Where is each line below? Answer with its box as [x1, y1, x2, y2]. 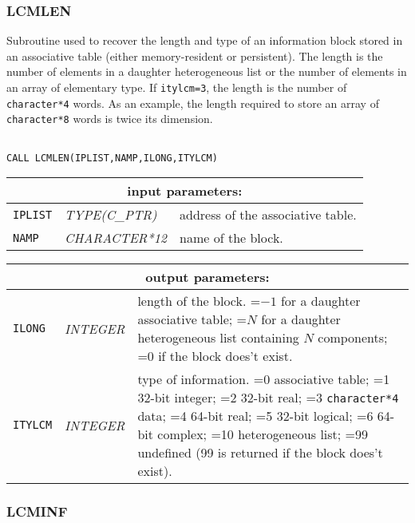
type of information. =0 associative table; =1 [137, 370, 390, 389]
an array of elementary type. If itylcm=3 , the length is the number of [6, 79, 347, 95]
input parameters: [127, 181, 243, 200]
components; [318, 328, 388, 347]
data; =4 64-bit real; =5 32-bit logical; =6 [137, 406, 373, 426]
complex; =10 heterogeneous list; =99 [157, 425, 369, 444]
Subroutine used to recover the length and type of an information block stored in [6, 32, 403, 49]
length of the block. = [137, 291, 261, 311]
